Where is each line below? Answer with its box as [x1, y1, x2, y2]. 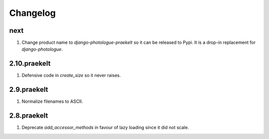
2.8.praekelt [9, 112, 48, 120]
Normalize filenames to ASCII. [21, 98, 83, 104]
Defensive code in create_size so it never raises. [21, 72, 121, 78]
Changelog [9, 7, 56, 18]
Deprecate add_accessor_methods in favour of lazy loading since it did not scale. [21, 125, 189, 131]
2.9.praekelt [9, 85, 48, 94]
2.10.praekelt [9, 60, 51, 68]
